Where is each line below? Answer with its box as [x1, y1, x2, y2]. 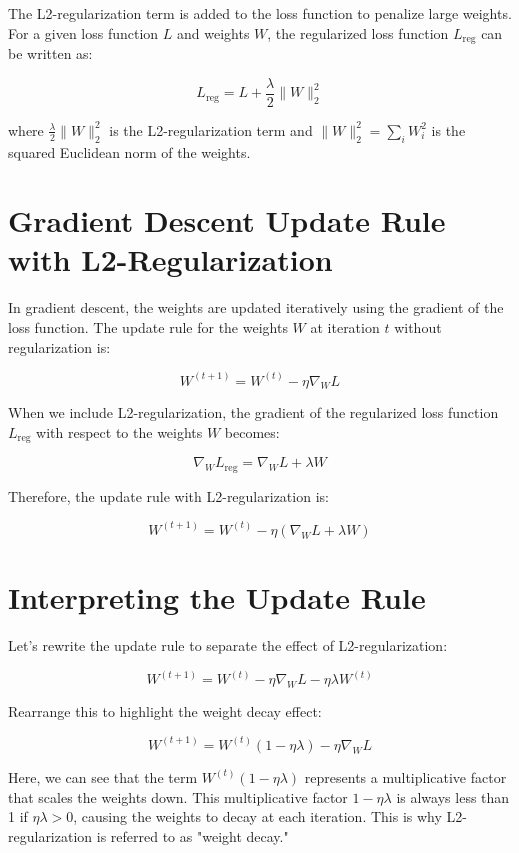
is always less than [396, 786, 510, 807]
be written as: [8, 43, 93, 64]
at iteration [310, 317, 380, 337]
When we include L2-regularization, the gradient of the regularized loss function [8, 402, 499, 423]
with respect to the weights [36, 422, 203, 443]
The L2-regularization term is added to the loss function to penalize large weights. [8, 3, 512, 23]
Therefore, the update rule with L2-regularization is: [8, 485, 329, 506]
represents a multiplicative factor [304, 766, 507, 787]
